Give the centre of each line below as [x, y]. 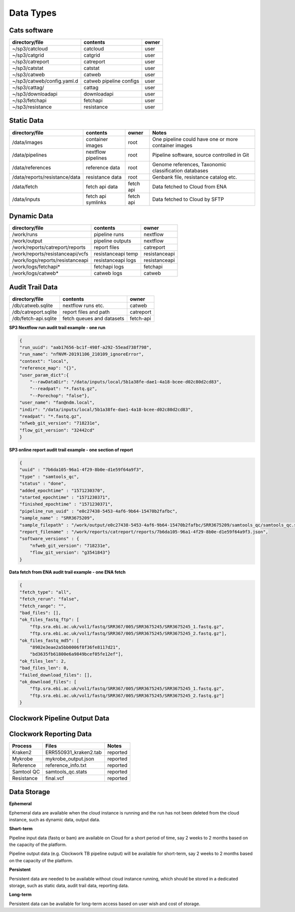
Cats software [31, 30]
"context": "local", [44, 361]
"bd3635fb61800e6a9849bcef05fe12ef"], [76, 654]
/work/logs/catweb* [35, 273]
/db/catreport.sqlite [35, 312]
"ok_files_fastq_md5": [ [49, 640]
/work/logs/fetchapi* [36, 267]
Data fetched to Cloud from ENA [190, 186]
